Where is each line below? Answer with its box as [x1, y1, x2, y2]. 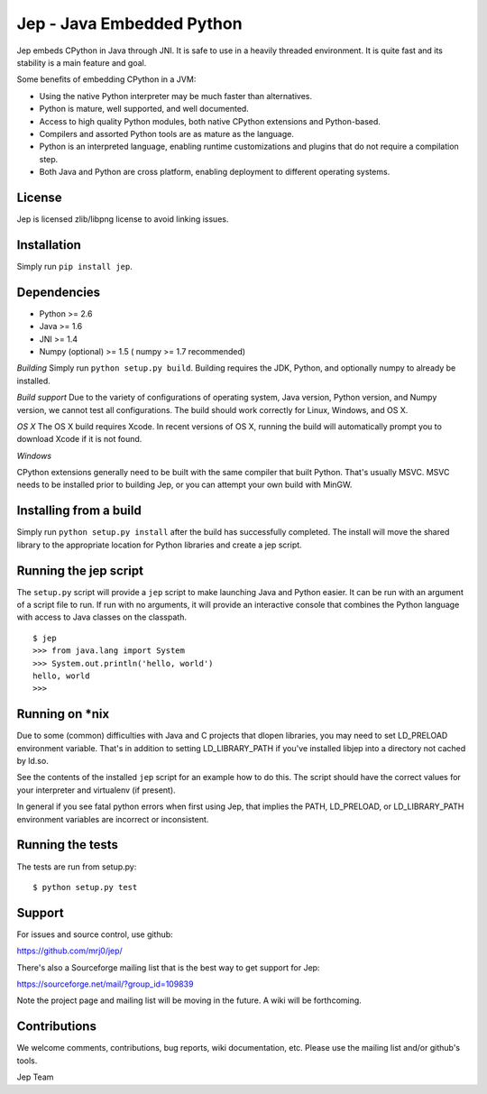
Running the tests [16, 837, 119, 852]
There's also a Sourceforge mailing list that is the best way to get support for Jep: [16, 961, 320, 973]
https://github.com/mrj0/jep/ [16, 945, 124, 956]
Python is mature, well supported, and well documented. [39, 104, 250, 115]
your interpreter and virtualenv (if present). [16, 785, 176, 795]
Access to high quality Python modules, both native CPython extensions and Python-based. [39, 115, 381, 126]
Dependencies [16, 284, 101, 299]
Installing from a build [16, 503, 142, 519]
